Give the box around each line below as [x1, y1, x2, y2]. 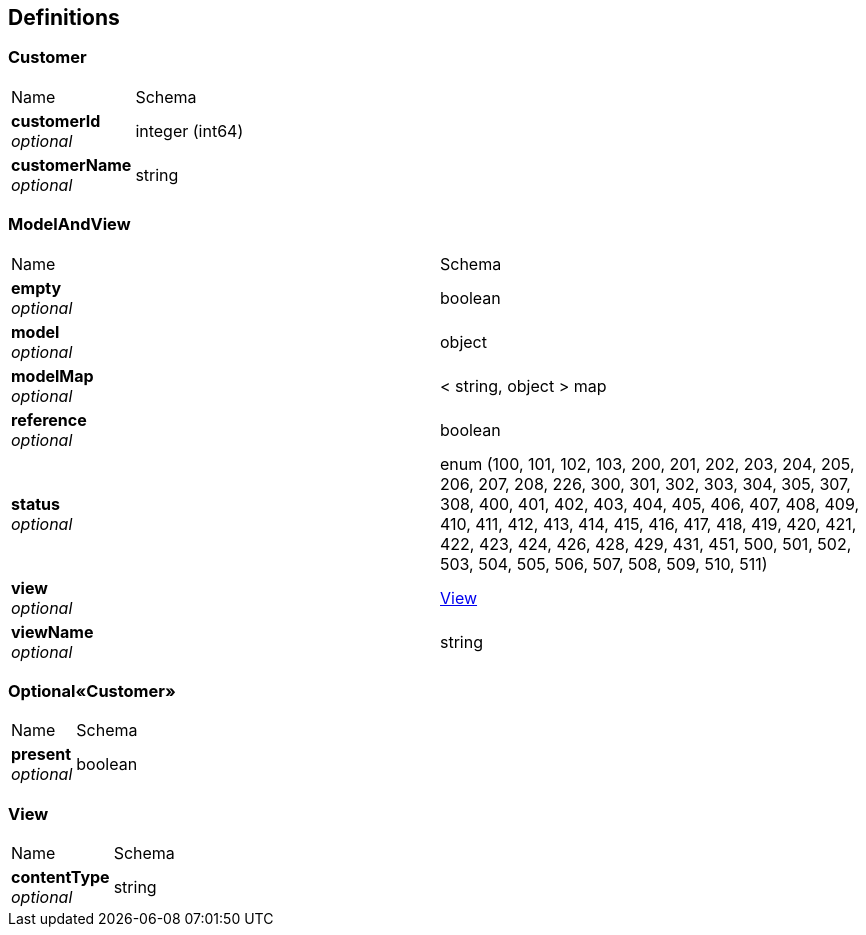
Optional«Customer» [8, 680, 176, 701]
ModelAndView [8, 214, 131, 235]
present [11, 744, 72, 765]
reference [11, 409, 87, 430]
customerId [11, 110, 101, 131]
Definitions [8, 5, 120, 30]
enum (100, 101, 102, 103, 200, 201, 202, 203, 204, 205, [440, 453, 855, 474]
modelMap [11, 365, 94, 386]
